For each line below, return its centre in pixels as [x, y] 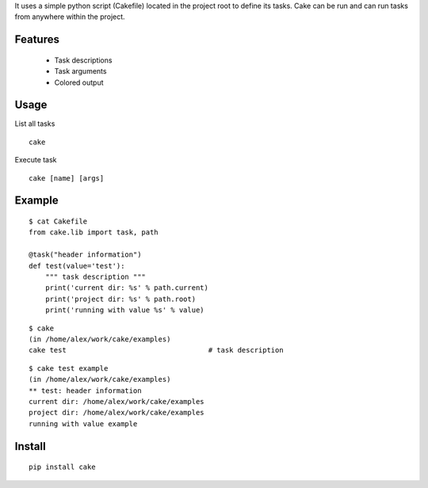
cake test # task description [157, 350]
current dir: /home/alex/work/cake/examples [117, 401]
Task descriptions [83, 60]
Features [37, 40]
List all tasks [35, 124]
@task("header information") [85, 255]
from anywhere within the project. [70, 17]
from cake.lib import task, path [94, 233]
